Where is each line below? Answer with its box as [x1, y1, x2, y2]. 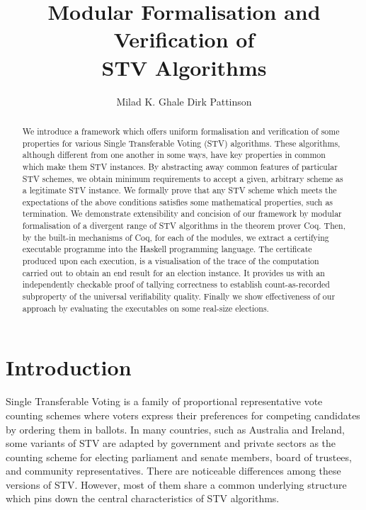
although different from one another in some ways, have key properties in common [22, 149, 326, 161]
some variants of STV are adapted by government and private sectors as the [6, 436, 336, 450]
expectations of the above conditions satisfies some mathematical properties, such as [22, 195, 333, 208]
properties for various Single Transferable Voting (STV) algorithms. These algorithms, [22, 137, 341, 149]
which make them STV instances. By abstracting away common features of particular [22, 160, 338, 172]
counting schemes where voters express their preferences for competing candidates [6, 407, 360, 422]
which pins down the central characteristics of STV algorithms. [6, 491, 280, 506]
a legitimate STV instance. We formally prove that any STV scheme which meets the [22, 184, 337, 196]
